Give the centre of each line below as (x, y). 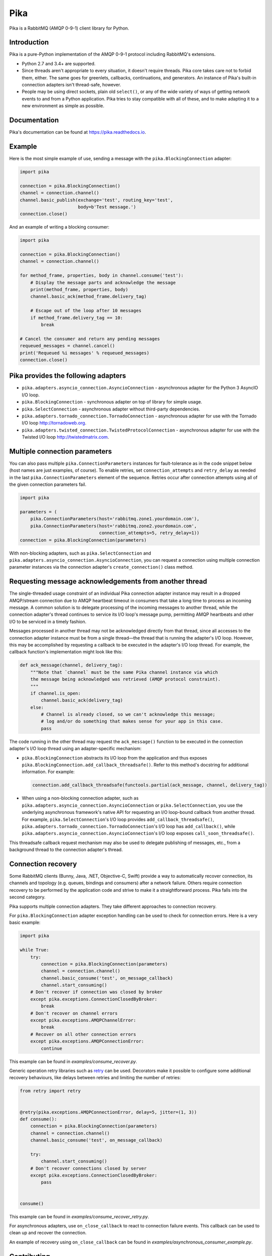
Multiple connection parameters (61, 451)
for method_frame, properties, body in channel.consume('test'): (102, 276)
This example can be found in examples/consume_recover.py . (73, 1061)
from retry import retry (50, 1091)
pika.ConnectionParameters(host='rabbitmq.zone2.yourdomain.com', (114, 526)
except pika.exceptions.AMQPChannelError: (83, 1020)
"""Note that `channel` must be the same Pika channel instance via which (124, 672)
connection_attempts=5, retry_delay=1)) (149, 533)
